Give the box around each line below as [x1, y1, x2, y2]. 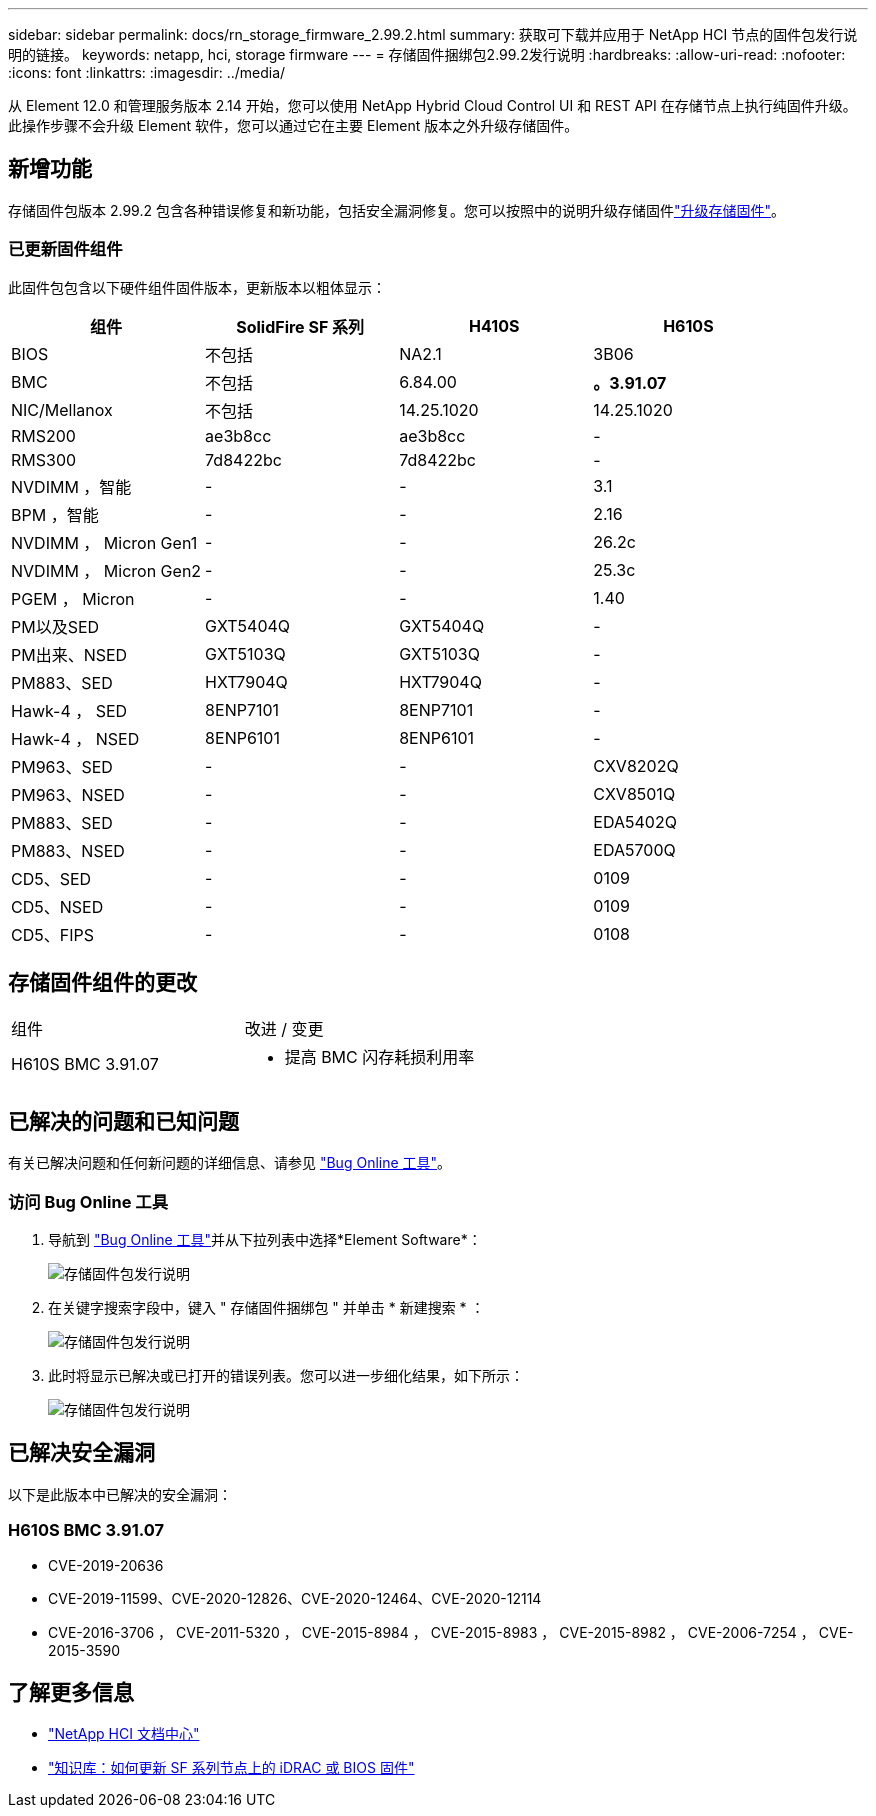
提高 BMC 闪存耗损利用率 [284, 1047, 475, 1068]
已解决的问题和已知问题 [8, 1108, 239, 1134]
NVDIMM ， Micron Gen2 [11, 560, 202, 581]
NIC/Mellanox [11, 399, 113, 420]
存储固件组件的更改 [8, 970, 197, 996]
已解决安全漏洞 [8, 1440, 155, 1466]
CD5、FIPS [11, 924, 94, 945]
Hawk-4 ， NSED [11, 728, 140, 749]
